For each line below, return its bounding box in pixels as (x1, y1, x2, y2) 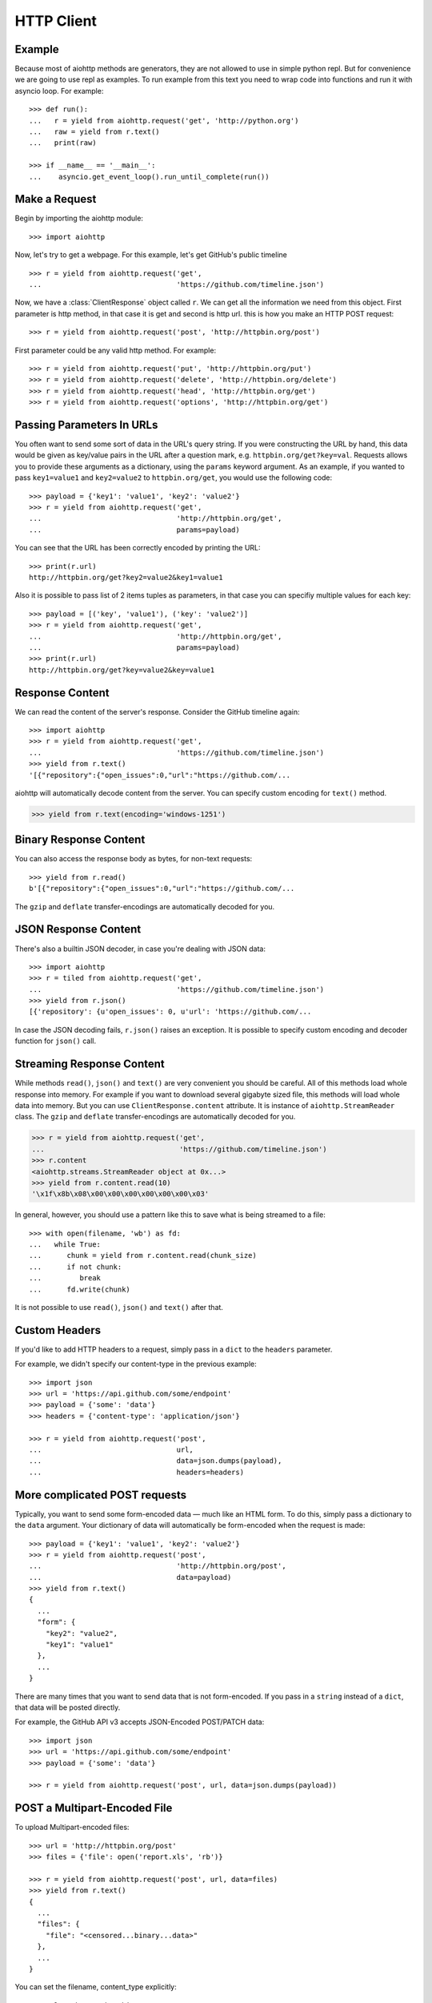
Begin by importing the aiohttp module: (14, 213, 144, 224)
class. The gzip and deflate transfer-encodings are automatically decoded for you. (14, 1112, 296, 1122)
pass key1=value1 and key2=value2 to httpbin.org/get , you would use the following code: (14, 473, 333, 482)
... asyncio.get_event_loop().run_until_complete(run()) (29, 172, 270, 181)
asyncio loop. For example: (14, 86, 104, 95)
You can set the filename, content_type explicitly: (14, 1982, 177, 1992)
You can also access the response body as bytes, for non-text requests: (14, 854, 253, 864)
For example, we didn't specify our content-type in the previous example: (14, 1359, 257, 1369)
